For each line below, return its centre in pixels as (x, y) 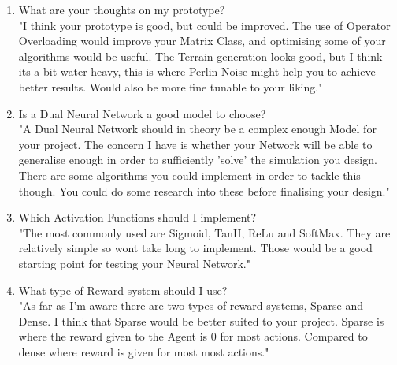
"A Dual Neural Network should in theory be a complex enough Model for (197, 129)
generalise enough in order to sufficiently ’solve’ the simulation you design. (198, 160)
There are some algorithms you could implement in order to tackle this (189, 175)
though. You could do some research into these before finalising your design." (204, 190)
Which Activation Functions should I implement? (137, 217)
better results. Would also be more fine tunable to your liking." (171, 86)
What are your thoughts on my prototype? (122, 9)
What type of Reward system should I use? (123, 290)
